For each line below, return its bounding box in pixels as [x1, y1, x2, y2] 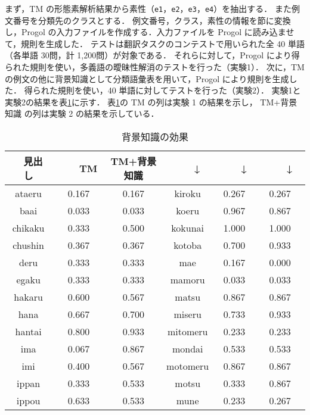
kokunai [171, 221, 204, 235]
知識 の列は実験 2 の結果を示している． [5, 107, 159, 120]
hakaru [14, 290, 43, 304]
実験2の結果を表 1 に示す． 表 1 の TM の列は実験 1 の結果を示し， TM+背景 [5, 95, 297, 108]
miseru [173, 307, 201, 321]
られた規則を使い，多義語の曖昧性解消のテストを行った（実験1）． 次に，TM [5, 61, 305, 73]
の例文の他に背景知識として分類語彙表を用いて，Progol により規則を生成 [5, 72, 289, 85]
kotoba [173, 238, 202, 252]
